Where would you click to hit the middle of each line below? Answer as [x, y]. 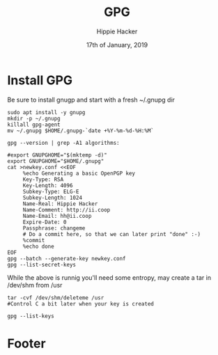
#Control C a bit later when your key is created [81, 303]
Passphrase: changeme [54, 228]
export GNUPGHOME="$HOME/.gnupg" [56, 161]
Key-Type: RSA [43, 179]
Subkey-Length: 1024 [52, 198]
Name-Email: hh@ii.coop [57, 216]
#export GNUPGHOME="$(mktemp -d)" [57, 155]
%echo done [38, 246]
